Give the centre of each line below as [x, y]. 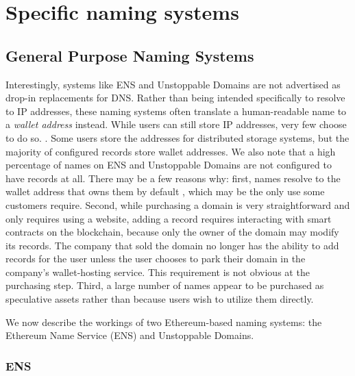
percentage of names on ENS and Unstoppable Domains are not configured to [169, 165]
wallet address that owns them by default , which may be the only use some [165, 191]
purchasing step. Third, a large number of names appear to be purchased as [165, 285]
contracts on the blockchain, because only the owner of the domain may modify [172, 232]
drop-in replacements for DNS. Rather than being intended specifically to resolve [175, 98]
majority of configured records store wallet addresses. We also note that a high [171, 151]
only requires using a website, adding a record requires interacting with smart [169, 218]
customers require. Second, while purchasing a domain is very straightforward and [178, 204]
